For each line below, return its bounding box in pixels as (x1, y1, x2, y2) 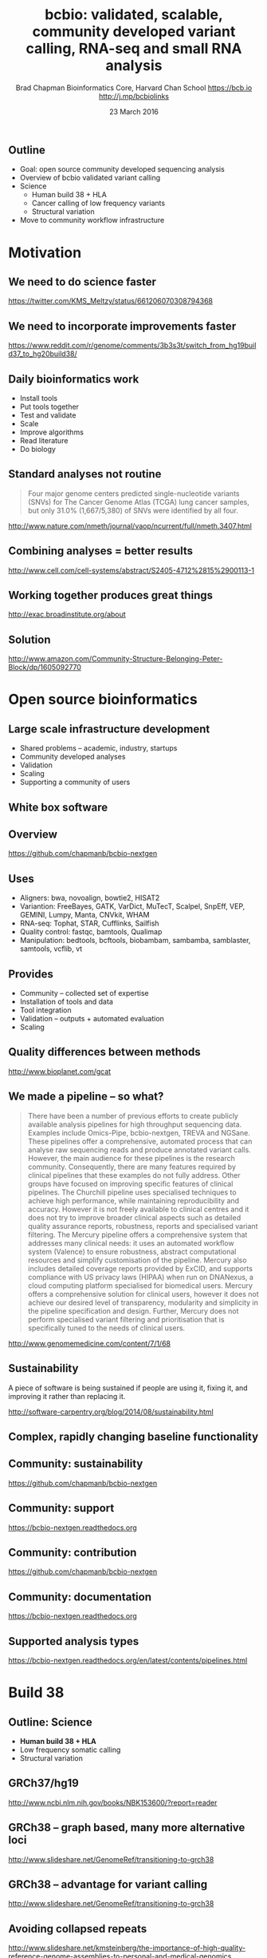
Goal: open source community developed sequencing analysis (19, 164, 225, 174)
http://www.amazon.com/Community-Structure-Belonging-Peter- (8, 654, 223, 664)
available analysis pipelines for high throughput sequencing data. (27, 1120, 242, 1129)
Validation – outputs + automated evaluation (19, 1014, 165, 1024)
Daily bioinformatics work (8, 372, 139, 386)
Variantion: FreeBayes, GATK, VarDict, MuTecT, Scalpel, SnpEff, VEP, (19, 902, 245, 911)
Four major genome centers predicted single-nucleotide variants (27, 489, 240, 498)
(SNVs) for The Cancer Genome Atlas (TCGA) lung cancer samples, (27, 497, 249, 506)
